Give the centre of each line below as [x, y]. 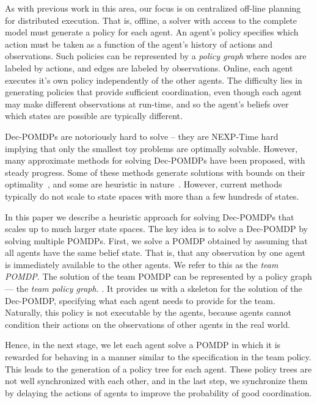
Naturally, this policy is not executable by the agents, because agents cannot [148, 312]
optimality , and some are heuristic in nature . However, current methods [144, 184]
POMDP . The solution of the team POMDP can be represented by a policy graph [158, 276]
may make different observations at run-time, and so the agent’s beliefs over [147, 103]
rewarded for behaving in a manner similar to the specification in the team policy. [158, 357]
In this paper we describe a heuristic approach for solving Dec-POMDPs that [150, 216]
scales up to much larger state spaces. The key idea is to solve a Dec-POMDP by [156, 229]
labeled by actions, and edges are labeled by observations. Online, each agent [149, 67]
